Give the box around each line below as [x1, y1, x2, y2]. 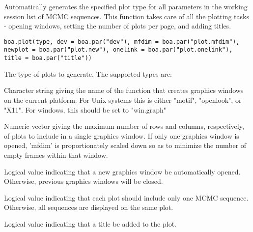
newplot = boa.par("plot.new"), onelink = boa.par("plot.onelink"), [4, 46, 233, 54]
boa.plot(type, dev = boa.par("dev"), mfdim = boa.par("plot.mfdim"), [4, 38, 240, 45]
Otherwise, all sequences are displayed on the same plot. [4, 202, 173, 212]
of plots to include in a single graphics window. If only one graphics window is [4, 130, 239, 141]
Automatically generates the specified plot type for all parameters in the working [4, 1, 248, 11]
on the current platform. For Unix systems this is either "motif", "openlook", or [4, 94, 242, 105]
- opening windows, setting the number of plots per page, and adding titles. [4, 21, 231, 31]
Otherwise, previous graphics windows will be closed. [4, 176, 163, 186]
